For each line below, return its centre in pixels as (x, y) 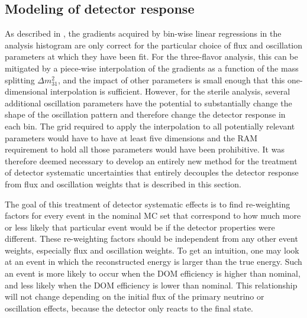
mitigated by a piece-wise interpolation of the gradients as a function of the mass (152, 68)
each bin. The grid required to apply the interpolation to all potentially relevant (150, 126)
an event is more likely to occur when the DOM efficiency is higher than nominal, (153, 273)
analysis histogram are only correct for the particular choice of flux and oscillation (154, 45)
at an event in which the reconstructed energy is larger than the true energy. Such (153, 262)
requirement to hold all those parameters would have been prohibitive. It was (145, 149)
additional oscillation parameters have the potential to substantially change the (148, 103)
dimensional (26, 91)
